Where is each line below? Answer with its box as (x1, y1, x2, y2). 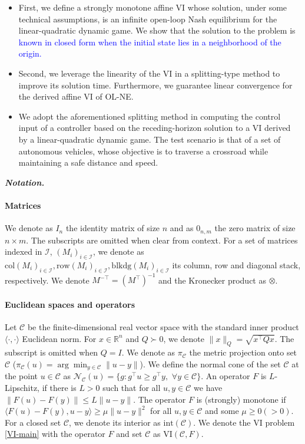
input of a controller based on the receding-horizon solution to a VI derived (18, 121, 291, 134)
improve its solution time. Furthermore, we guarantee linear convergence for (18, 78, 293, 91)
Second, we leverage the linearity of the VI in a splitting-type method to (18, 67, 280, 79)
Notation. (5, 176, 45, 188)
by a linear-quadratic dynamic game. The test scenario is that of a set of (18, 133, 281, 145)
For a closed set (5, 416, 61, 428)
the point (5, 370, 38, 382)
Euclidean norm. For (22, 332, 97, 344)
